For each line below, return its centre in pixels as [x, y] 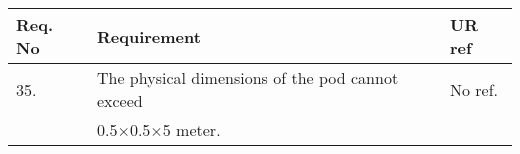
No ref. [474, 89]
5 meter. [191, 129]
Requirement [148, 36]
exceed [119, 100]
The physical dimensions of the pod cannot [247, 77]
